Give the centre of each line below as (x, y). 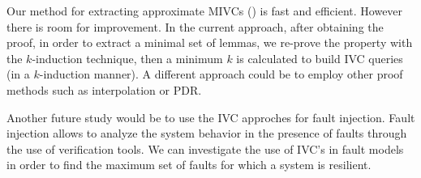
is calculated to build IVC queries (320, 58)
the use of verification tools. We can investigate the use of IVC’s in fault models (205, 148)
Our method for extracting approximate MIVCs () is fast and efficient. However (205, 11)
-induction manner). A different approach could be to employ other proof (221, 74)
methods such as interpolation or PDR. (104, 89)
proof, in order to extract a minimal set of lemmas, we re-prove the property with (210, 42)
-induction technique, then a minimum (127, 58)
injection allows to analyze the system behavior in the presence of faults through (207, 133)
